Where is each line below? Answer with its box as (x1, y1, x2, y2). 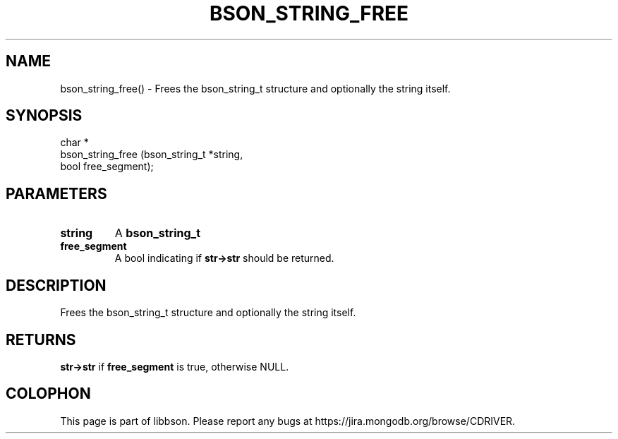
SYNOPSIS (6, 107, 83, 125)
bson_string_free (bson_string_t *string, (60, 148, 243, 161)
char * (60, 136, 89, 149)
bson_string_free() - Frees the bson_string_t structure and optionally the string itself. (60, 82, 451, 95)
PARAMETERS (6, 184, 107, 203)
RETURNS (6, 330, 76, 349)
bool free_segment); (60, 160, 154, 173)
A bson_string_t (114, 226, 201, 241)
